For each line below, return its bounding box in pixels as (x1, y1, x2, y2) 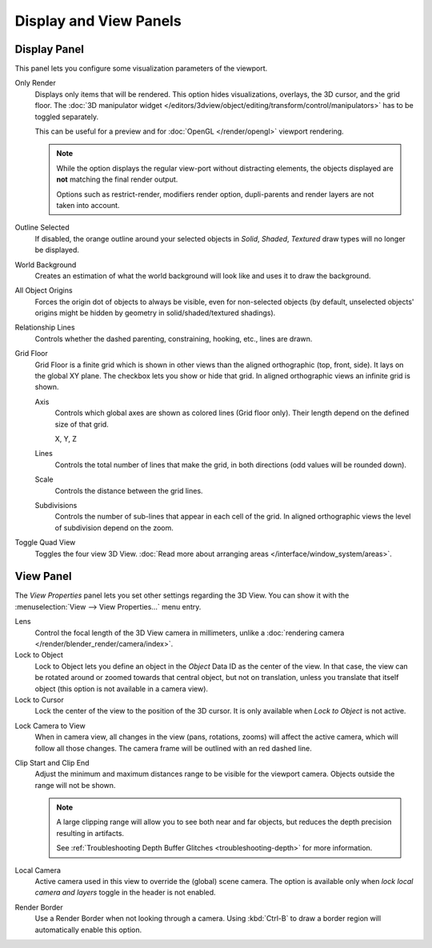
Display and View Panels (14, 12, 182, 30)
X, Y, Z (54, 434, 78, 443)
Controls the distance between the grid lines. (54, 486, 203, 495)
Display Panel (14, 42, 84, 56)
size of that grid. (54, 419, 110, 429)
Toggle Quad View (14, 538, 76, 547)
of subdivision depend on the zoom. (54, 522, 174, 532)
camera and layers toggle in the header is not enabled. (34, 888, 216, 898)
